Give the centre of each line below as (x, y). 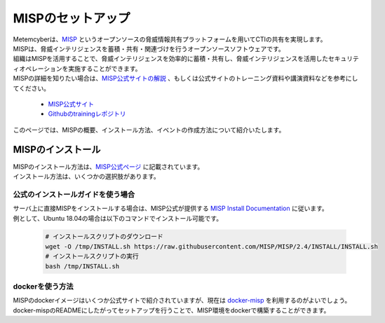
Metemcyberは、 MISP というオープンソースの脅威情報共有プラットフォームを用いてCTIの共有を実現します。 (170, 39)
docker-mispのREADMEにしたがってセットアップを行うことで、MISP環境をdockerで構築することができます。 (171, 310)
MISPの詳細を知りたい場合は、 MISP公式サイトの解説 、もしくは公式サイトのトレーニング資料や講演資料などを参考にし (185, 78)
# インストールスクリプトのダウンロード (104, 237)
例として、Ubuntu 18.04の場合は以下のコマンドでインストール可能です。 (118, 218)
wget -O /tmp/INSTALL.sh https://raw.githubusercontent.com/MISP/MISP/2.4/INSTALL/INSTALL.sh (212, 246)
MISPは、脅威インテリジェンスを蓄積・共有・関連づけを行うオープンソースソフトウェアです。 (149, 48)
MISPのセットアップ (72, 18)
